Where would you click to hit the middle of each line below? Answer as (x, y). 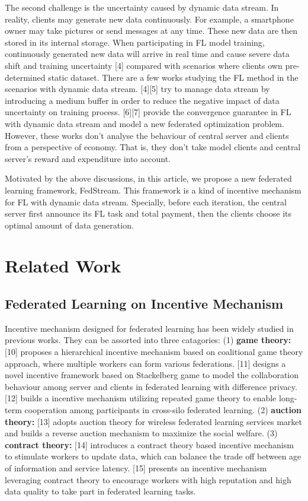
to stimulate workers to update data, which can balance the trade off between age (153, 456)
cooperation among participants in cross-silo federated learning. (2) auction (163, 410)
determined (25, 77)
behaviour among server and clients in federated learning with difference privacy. (151, 386)
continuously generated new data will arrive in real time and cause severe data (147, 54)
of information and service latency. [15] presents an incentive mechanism (136, 467)
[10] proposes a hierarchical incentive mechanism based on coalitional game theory (154, 352)
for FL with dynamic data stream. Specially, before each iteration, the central (146, 202)
